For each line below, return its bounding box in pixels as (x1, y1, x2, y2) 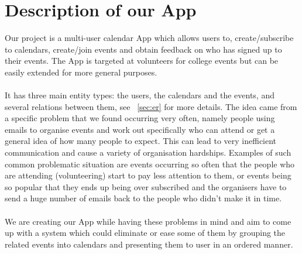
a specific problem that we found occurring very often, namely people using (5, 112, 275, 124)
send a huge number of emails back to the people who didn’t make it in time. (5, 192, 282, 204)
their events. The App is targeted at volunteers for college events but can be (5, 54, 279, 67)
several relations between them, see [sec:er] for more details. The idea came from (5, 100, 297, 112)
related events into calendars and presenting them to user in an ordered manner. (5, 238, 293, 250)
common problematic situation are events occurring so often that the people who (5, 157, 295, 170)
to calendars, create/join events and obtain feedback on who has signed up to (5, 43, 282, 55)
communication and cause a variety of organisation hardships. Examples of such (5, 146, 291, 159)
